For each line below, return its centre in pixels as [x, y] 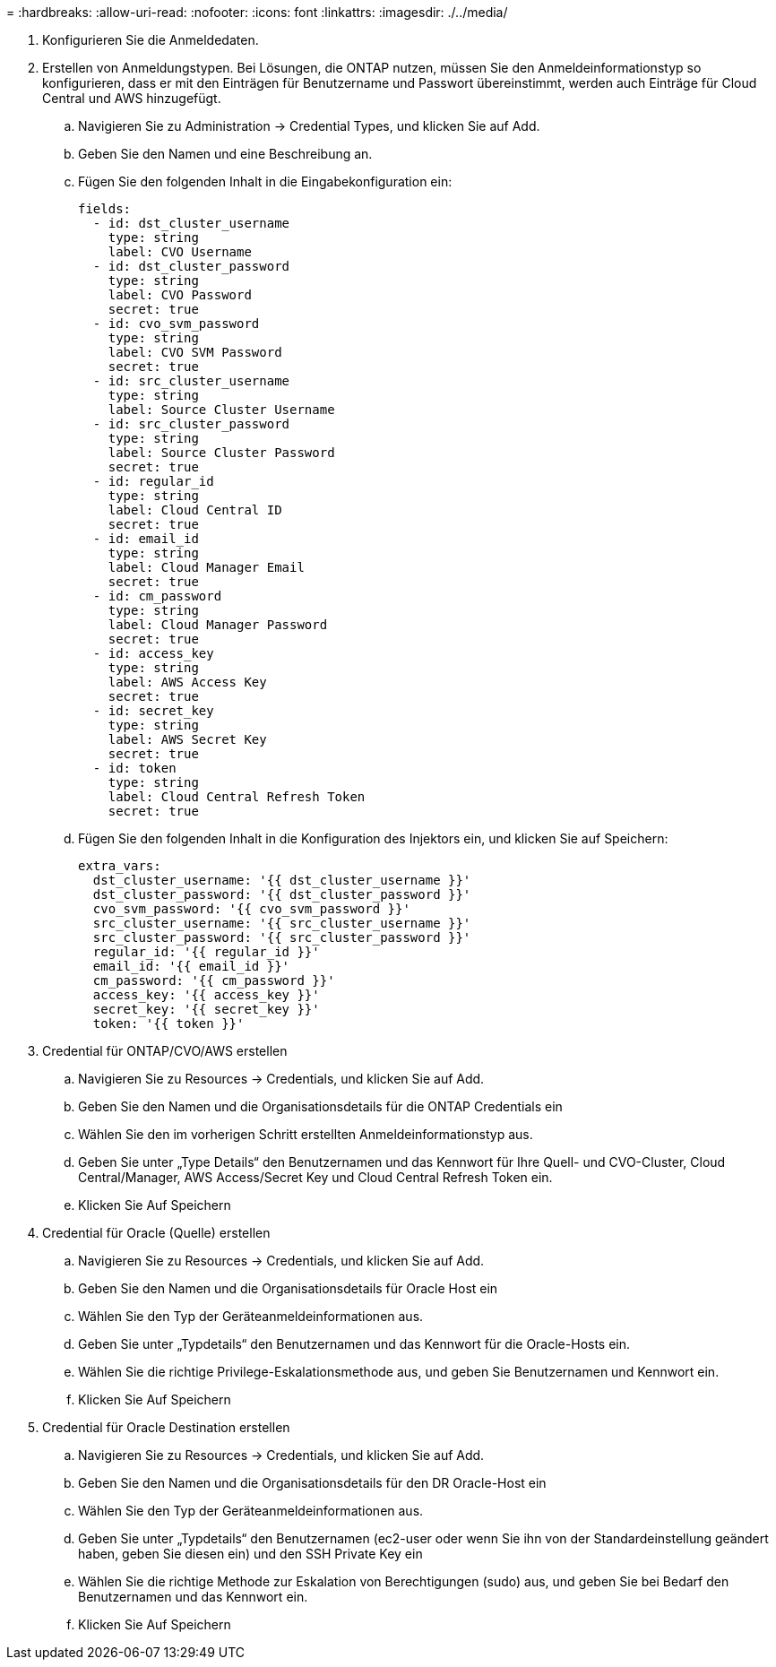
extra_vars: [120, 866]
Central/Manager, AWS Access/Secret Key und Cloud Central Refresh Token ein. [315, 1177]
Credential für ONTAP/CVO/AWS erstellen [165, 1051]
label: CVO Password [180, 295]
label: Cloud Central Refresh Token [237, 797]
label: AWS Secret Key [187, 739]
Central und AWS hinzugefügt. [132, 98]
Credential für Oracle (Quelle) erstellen [156, 1233]
